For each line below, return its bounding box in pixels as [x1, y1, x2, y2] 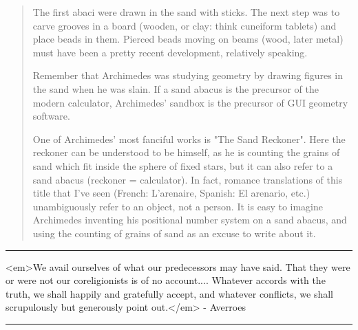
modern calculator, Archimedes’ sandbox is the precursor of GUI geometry [32, 95, 348, 109]
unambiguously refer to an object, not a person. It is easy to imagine [32, 199, 323, 213]
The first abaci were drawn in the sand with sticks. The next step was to [32, 5, 340, 19]
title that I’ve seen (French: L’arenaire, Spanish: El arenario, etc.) [32, 186, 310, 200]
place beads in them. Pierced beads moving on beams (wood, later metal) [32, 32, 344, 46]
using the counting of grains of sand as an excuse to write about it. [32, 225, 316, 240]
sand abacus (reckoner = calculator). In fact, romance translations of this [32, 172, 343, 186]
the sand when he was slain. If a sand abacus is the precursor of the [32, 81, 319, 96]
